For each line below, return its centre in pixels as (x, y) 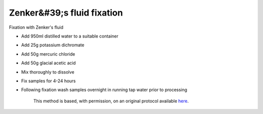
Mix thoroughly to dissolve (48, 72)
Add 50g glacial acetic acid (48, 63)
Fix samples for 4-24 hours (48, 81)
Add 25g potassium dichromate (53, 45)
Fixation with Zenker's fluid (36, 27)
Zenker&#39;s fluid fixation (66, 13)
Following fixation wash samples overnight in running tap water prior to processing (104, 90)
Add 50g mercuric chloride (48, 54)
